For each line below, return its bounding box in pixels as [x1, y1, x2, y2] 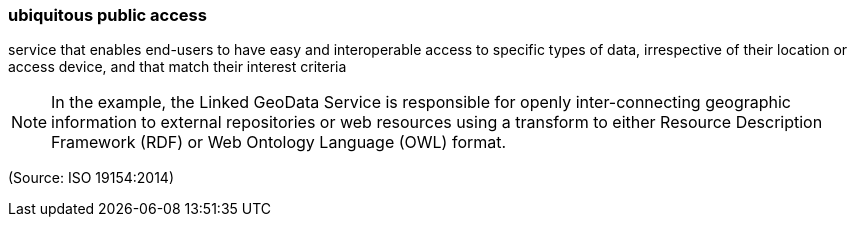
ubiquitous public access [8, 5, 207, 25]
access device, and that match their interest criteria [8, 58, 347, 76]
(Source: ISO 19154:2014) [8, 169, 174, 187]
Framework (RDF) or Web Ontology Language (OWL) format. [51, 132, 507, 153]
